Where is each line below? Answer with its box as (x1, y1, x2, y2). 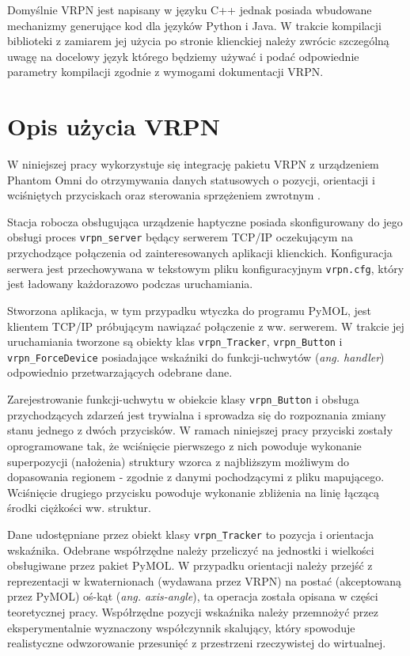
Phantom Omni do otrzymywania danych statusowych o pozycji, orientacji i (7, 171, 375, 188)
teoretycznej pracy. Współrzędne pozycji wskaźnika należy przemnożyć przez (7, 603, 378, 620)
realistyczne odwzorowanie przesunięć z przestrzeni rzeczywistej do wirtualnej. (7, 635, 386, 651)
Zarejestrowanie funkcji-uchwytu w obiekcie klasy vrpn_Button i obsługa (7, 391, 359, 408)
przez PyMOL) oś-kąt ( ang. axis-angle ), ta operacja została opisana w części (7, 588, 378, 605)
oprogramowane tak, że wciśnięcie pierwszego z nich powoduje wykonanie (7, 437, 362, 453)
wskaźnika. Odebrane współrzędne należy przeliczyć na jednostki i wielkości (7, 541, 374, 558)
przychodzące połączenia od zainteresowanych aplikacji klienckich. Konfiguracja (7, 245, 393, 261)
